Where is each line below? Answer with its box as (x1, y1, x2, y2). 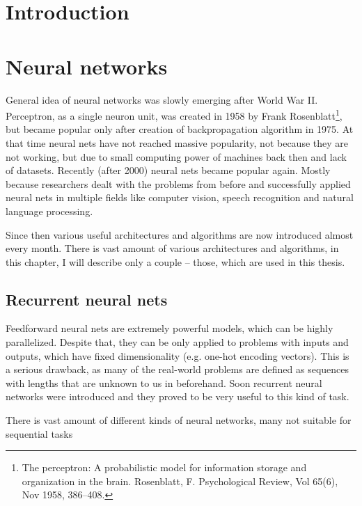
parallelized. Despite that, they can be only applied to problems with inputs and (6, 335, 349, 349)
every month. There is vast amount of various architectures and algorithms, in (6, 241, 339, 255)
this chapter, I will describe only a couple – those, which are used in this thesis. (6, 254, 345, 269)
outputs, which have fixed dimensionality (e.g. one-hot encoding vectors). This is (6, 348, 349, 363)
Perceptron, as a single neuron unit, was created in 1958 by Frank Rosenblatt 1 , (6, 106, 343, 122)
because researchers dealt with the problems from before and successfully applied (6, 176, 351, 191)
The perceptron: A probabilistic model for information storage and (22, 460, 307, 475)
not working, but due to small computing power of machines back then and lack (6, 149, 347, 164)
